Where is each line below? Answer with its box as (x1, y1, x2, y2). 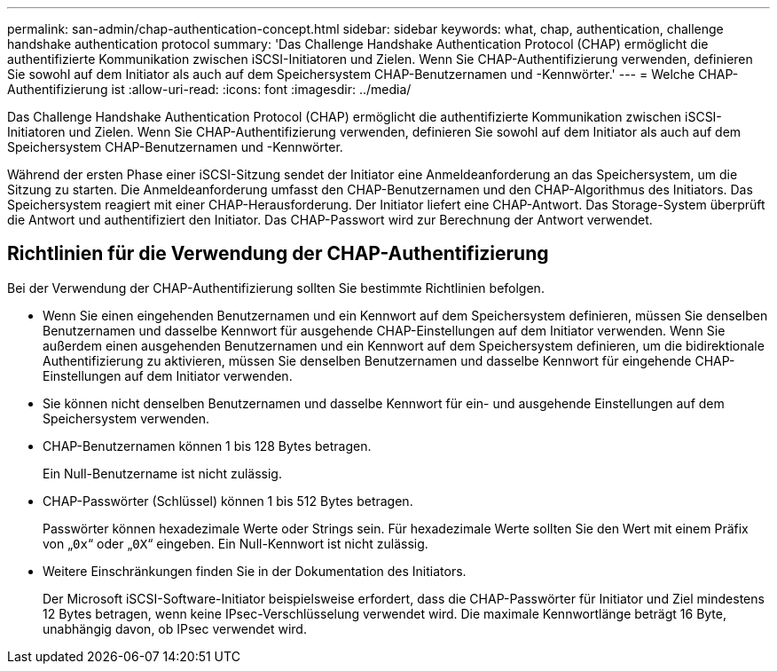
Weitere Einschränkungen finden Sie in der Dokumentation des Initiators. (43, 563, 467, 579)
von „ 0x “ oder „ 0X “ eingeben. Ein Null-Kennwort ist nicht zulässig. (43, 535, 428, 551)
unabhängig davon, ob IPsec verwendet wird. (43, 620, 307, 636)
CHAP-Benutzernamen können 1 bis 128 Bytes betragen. (43, 438, 372, 454)
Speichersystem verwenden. (43, 410, 210, 426)
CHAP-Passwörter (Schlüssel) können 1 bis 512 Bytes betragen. (43, 493, 413, 509)
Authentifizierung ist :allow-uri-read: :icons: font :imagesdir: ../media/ (7, 82, 412, 97)
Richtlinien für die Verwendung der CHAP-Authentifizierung (7, 242, 549, 265)
